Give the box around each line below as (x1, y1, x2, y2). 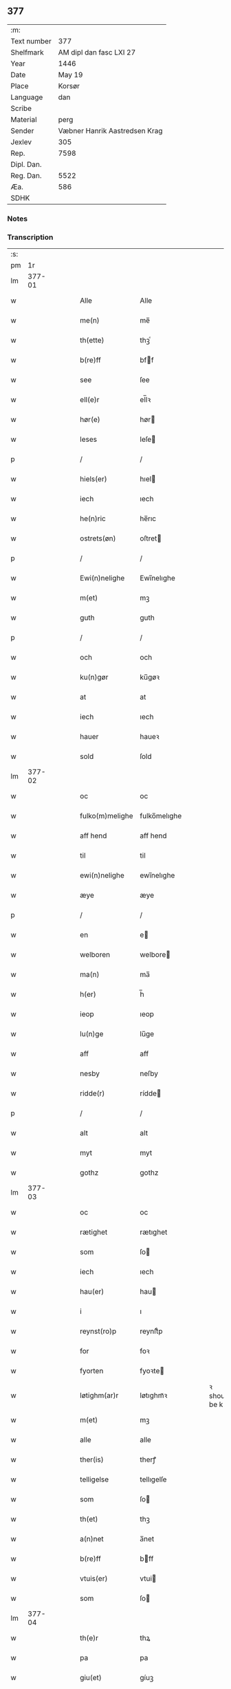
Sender (10, 125, 34, 135)
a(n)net (80, 1534, 104, 1544)
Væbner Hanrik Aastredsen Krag (58, 125, 163, 135)
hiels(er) (80, 474, 108, 484)
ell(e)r (80, 395, 100, 405)
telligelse (80, 1475, 109, 1484)
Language (10, 92, 43, 102)
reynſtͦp (140, 1326, 163, 1336)
